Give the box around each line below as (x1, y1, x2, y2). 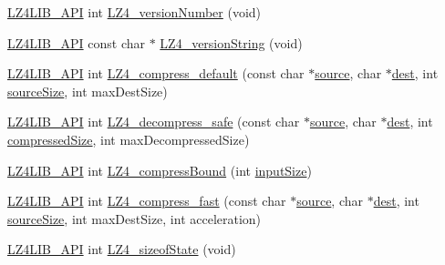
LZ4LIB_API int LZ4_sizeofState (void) (7, 240, 236, 259)
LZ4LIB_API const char (7, 33, 145, 52)
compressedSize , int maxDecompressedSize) (7, 129, 250, 148)
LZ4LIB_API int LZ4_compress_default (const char (7, 64, 305, 83)
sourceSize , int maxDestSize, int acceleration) (7, 209, 262, 228)
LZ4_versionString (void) (160, 33, 303, 52)
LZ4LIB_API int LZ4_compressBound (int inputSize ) (7, 160, 312, 179)
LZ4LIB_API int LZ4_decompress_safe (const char (7, 112, 300, 131)
